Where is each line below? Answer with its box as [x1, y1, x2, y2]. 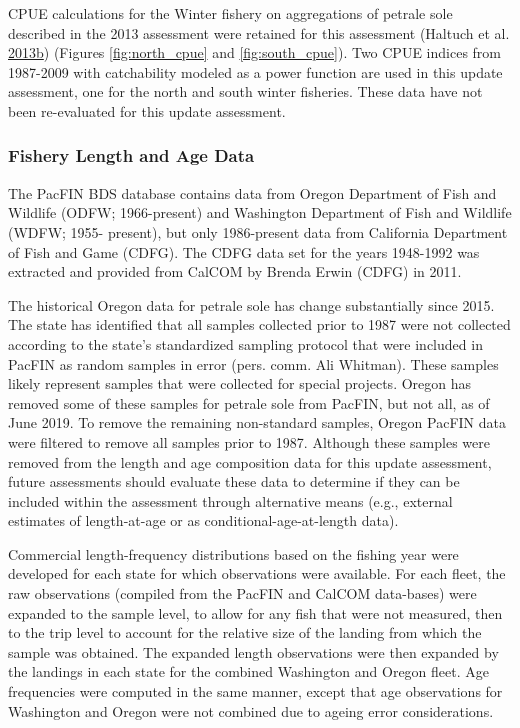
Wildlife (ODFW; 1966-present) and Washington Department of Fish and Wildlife [8, 202, 512, 223]
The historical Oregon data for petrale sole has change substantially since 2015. [8, 294, 495, 315]
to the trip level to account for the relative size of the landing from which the [8, 622, 482, 643]
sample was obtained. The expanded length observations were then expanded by [8, 641, 499, 662]
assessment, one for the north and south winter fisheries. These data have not [8, 81, 483, 102]
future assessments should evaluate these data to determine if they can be [8, 471, 460, 492]
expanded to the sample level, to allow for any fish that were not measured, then [8, 602, 503, 623]
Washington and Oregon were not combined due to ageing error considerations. [8, 700, 494, 721]
